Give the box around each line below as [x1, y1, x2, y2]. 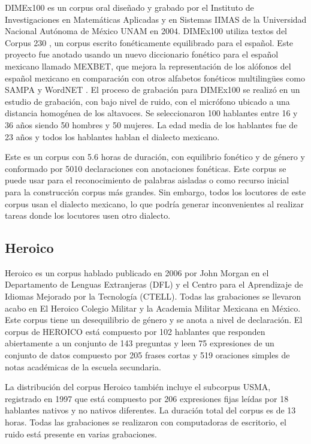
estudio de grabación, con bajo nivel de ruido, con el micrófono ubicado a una [5, 95, 290, 107]
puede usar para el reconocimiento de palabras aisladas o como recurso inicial [5, 174, 289, 186]
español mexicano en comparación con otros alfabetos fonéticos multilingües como [5, 71, 305, 84]
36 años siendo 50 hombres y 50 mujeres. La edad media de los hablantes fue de [5, 118, 298, 131]
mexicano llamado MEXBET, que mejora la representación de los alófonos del [5, 59, 291, 72]
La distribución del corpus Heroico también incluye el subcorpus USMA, [5, 380, 271, 393]
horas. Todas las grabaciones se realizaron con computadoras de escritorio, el [5, 416, 286, 428]
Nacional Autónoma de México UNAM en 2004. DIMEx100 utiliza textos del [5, 25, 288, 37]
